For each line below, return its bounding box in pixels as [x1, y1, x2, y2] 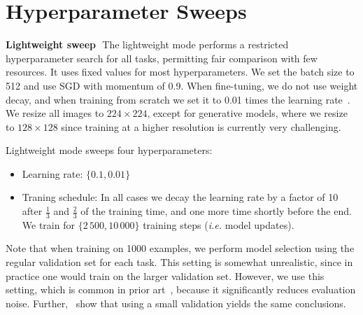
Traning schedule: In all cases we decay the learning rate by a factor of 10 [22, 190, 339, 204]
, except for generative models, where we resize [147, 106, 348, 120]
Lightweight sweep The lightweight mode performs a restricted [6, 37, 289, 52]
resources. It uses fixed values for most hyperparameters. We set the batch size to [6, 64, 355, 79]
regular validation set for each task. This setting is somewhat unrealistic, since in [6, 255, 353, 269]
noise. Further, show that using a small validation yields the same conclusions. [6, 295, 346, 310]
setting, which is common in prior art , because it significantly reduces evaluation [6, 282, 356, 297]
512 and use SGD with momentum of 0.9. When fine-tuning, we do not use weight [6, 78, 358, 92]
